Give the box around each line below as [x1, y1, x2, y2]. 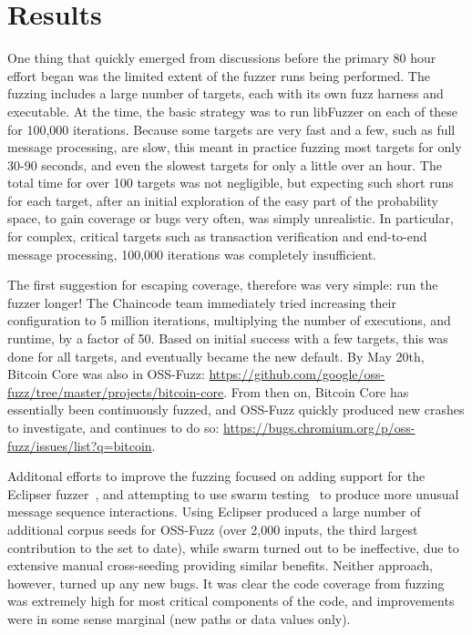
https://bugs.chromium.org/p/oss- [223, 418, 416, 436]
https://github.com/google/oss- [209, 364, 385, 384]
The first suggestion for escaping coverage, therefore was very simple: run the [7, 275, 438, 294]
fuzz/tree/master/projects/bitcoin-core [7, 382, 224, 401]
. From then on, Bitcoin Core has [223, 382, 409, 401]
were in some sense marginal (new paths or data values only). [7, 609, 351, 628]
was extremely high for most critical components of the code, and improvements [7, 591, 455, 610]
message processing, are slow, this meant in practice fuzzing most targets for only [7, 138, 462, 157]
